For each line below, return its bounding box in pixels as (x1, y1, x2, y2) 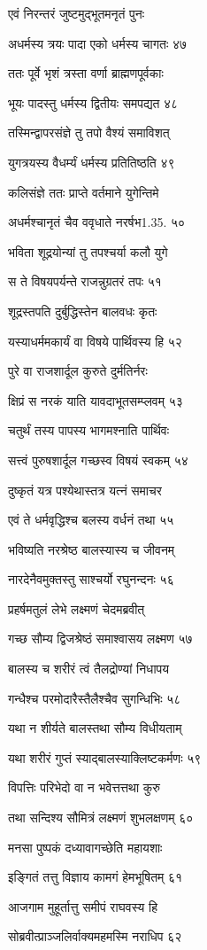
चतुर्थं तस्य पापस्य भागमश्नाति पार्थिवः (8, 421, 170, 440)
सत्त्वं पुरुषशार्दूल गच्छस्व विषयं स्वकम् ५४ (8, 450, 188, 469)
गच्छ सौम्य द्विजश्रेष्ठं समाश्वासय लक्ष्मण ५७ (8, 629, 193, 648)
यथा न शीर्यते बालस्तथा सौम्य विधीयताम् (8, 719, 182, 737)
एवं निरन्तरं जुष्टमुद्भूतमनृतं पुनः (8, 4, 145, 22)
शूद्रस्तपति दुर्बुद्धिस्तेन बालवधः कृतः (8, 301, 157, 320)
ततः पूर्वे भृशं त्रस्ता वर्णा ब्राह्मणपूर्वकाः (8, 64, 164, 82)
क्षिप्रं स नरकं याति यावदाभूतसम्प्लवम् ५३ (8, 391, 183, 409)
